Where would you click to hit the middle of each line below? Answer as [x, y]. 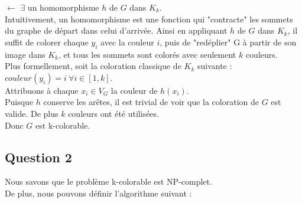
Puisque [19, 102]
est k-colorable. [63, 125]
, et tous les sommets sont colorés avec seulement [147, 54]
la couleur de [134, 90]
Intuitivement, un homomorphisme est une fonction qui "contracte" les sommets [149, 19]
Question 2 [38, 157]
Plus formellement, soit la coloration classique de [93, 66]
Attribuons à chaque [42, 90]
